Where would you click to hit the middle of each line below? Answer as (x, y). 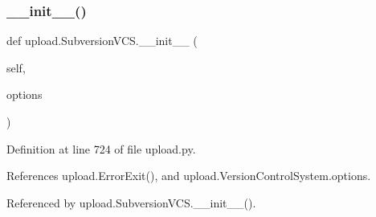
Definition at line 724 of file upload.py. (101, 148)
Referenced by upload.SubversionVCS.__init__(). (131, 202)
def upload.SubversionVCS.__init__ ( (102, 41)
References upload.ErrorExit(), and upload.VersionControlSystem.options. (189, 176)
